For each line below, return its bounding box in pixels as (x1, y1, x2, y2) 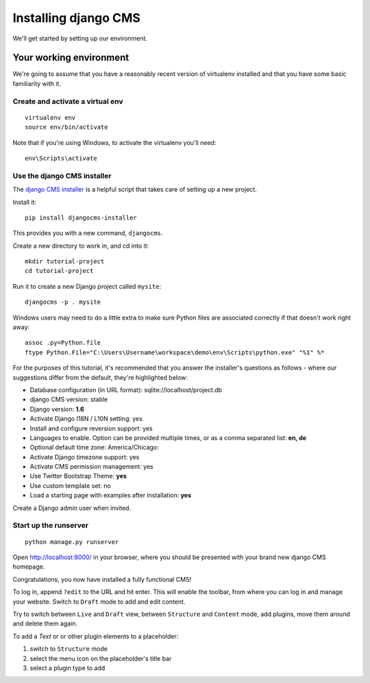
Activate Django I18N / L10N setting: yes (29, 415, 143, 423)
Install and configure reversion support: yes (29, 424, 153, 433)
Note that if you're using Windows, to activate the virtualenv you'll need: (12, 138, 217, 146)
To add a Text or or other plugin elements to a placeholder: (12, 632, 179, 640)
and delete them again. (12, 619, 78, 628)
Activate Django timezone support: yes (29, 452, 140, 461)
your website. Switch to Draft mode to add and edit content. (12, 597, 186, 606)
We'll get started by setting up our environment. (12, 34, 147, 42)
